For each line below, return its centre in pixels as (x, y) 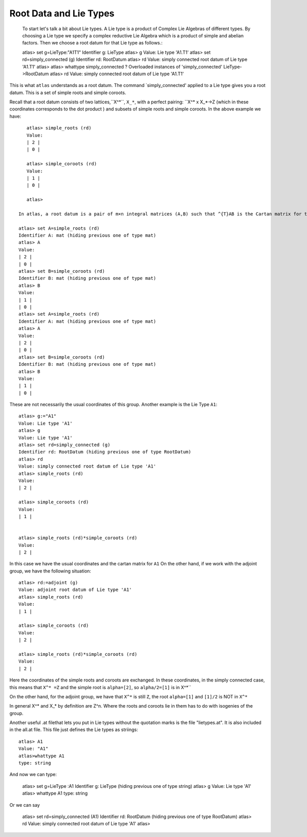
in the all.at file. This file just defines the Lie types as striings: (74, 730)
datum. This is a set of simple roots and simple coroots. (68, 93)
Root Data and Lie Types (62, 13)
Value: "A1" (34, 749)
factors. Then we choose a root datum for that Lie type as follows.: (93, 43)
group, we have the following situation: (50, 571)
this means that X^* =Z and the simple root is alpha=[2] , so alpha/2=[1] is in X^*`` (100, 687)
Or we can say (25, 805)
